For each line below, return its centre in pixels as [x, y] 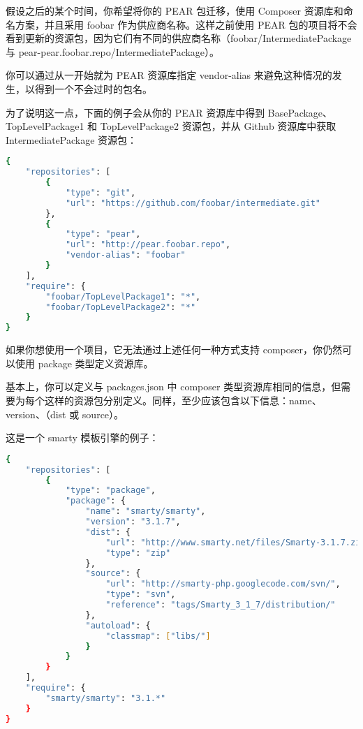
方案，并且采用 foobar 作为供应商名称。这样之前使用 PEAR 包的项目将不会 [186, 24]
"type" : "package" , [110, 491]
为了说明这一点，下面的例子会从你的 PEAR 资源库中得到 [135, 112]
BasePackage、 [300, 112]
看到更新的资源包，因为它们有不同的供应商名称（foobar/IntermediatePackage [179, 38]
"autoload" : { [118, 625]
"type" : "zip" [138, 553]
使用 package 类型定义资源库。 [84, 363]
